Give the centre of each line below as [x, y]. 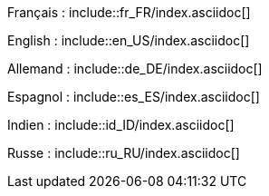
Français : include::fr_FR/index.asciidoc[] [129, 12]
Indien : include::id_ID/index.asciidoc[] [121, 125]
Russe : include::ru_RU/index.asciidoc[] [124, 153]
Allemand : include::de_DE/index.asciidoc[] [135, 69]
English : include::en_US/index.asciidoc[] [129, 40]
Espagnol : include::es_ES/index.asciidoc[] [134, 97]
